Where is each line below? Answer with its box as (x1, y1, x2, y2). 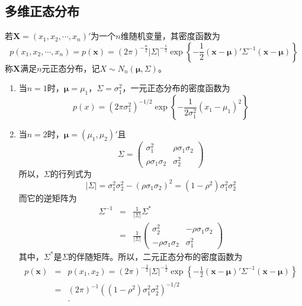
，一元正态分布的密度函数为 (122, 82, 230, 94)
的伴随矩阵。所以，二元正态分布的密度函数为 (68, 250, 243, 262)
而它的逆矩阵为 (18, 191, 77, 204)
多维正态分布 (5, 2, 79, 20)
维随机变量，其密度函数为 (120, 30, 220, 42)
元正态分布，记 (41, 62, 100, 74)
